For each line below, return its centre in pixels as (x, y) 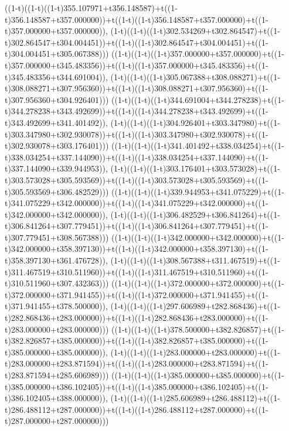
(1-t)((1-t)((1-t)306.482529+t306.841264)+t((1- (195, 214)
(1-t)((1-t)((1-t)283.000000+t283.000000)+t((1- (195, 352)
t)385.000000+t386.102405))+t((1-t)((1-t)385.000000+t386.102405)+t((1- (137, 386)
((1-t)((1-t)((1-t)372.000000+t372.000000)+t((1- (198, 283)
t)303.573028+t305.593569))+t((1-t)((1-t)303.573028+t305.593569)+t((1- (137, 179)
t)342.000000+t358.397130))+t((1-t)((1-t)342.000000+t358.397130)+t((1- (137, 249)
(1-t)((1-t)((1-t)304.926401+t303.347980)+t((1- (195, 122)
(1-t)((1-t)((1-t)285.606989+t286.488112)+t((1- (195, 398)
